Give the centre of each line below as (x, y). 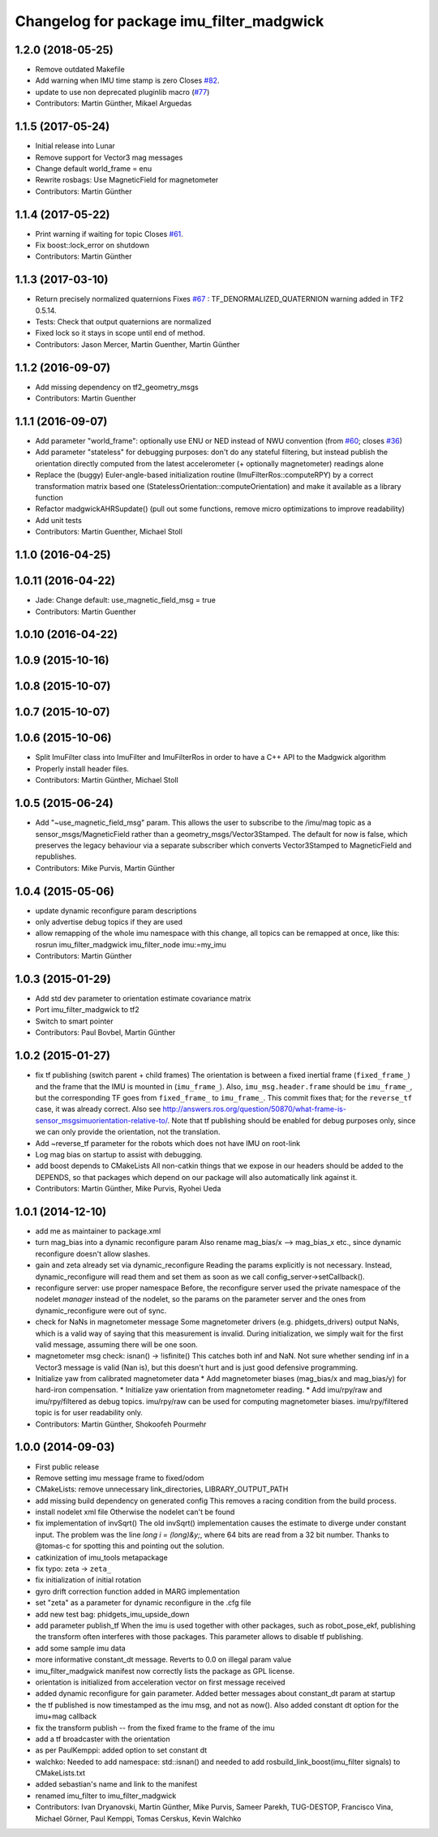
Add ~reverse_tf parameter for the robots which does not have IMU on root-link (167, 1143)
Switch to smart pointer (74, 1021)
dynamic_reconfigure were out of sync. (101, 1311)
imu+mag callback (66, 1716)
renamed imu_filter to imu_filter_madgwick (106, 1796)
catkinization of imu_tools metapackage (101, 1557)
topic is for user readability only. (89, 1413)
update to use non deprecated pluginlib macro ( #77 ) (122, 92)
